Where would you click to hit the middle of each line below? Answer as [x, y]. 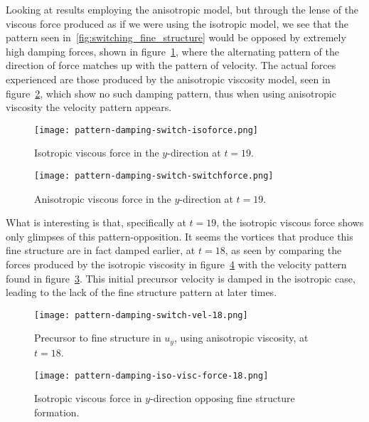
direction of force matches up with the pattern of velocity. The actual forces [171, 65]
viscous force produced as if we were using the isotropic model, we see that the [177, 23]
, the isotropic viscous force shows [290, 222]
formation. [57, 412]
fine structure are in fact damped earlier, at [101, 250]
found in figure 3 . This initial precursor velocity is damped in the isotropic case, [181, 278]
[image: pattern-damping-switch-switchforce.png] [154, 176]
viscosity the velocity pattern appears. [89, 107]
